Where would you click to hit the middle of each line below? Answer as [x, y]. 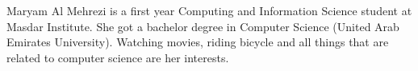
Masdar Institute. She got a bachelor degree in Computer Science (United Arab [203, 26]
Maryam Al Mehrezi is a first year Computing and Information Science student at [209, 10]
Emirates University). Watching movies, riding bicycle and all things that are [198, 42]
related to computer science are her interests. [118, 57]
